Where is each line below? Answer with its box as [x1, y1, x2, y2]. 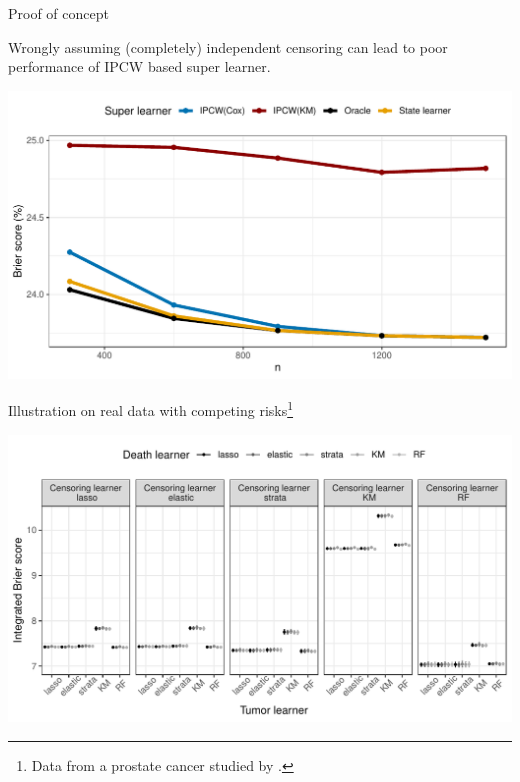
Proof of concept [8, 3, 109, 23]
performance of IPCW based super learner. [8, 56, 271, 77]
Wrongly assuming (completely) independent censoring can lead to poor [8, 36, 448, 57]
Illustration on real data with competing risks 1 [8, 397, 294, 420]
